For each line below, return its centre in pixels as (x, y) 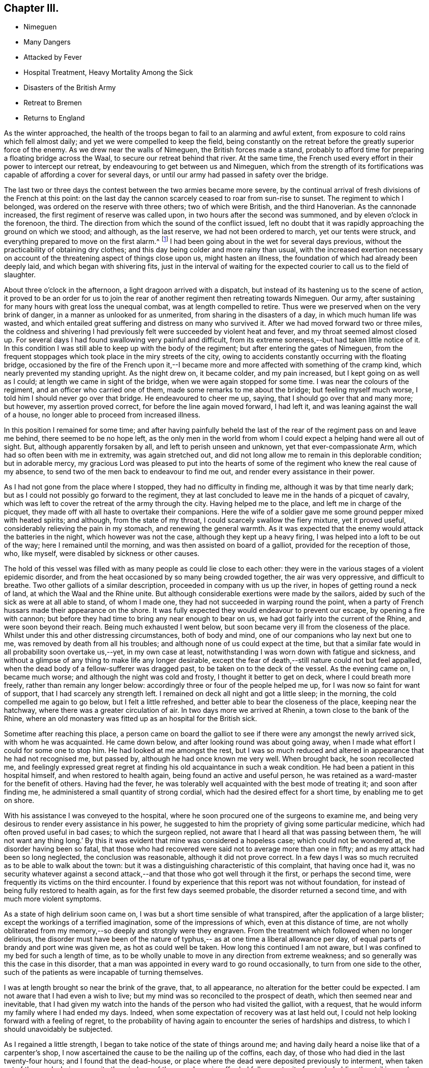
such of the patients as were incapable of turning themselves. (104, 972)
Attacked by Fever (53, 57)
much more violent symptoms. (53, 899)
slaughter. (20, 275)
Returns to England (54, 118)
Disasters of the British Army (70, 88)
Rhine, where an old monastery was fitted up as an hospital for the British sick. (131, 719)
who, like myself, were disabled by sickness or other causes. (102, 554)
